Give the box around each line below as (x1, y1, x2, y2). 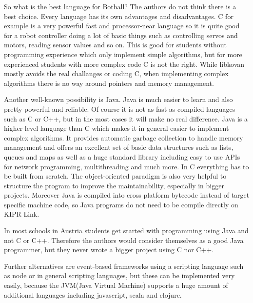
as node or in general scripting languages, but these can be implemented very (4, 270, 235, 281)
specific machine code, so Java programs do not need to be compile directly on (4, 199, 238, 209)
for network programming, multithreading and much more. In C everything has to (4, 161, 249, 171)
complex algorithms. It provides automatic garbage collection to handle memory (4, 132, 243, 142)
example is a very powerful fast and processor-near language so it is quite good (4, 20, 240, 31)
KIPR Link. (4, 209, 39, 219)
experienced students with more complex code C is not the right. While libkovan (4, 59, 245, 69)
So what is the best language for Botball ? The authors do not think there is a (4, 1, 236, 11)
